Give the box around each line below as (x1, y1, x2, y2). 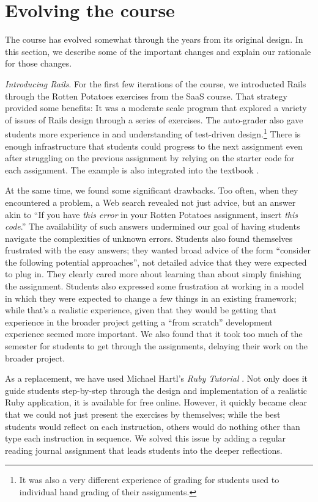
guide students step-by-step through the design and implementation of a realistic (5, 384, 308, 396)
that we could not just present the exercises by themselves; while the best (5, 408, 281, 420)
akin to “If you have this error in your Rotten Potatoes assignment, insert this (5, 208, 298, 220)
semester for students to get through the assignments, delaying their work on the (5, 340, 308, 352)
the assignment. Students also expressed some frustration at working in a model (5, 280, 304, 293)
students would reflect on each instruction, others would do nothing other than (5, 420, 300, 432)
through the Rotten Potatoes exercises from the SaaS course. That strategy (5, 89, 287, 102)
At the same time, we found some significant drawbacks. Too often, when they (5, 184, 298, 197)
